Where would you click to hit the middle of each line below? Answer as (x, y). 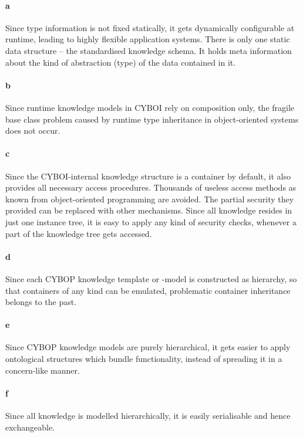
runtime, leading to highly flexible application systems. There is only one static (148, 39)
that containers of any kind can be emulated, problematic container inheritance (148, 290)
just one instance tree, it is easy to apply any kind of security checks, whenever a (151, 221)
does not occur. (33, 131)
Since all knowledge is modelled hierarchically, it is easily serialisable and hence (148, 416)
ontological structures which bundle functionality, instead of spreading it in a (144, 359)
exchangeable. (30, 427)
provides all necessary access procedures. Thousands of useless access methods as (151, 187)
